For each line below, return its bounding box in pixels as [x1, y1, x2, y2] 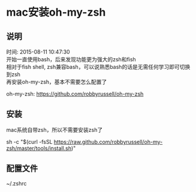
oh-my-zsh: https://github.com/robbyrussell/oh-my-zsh [6, 91, 144, 97]
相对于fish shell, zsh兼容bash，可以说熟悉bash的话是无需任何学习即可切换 [6, 64, 191, 70]
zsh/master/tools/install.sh [6, 145, 72, 152]
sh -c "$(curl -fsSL [6, 138, 53, 145]
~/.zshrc [6, 179, 27, 187]
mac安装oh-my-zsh [6, 5, 106, 19]
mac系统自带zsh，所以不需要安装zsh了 [6, 126, 103, 133]
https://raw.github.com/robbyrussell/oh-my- [53, 138, 163, 145]
